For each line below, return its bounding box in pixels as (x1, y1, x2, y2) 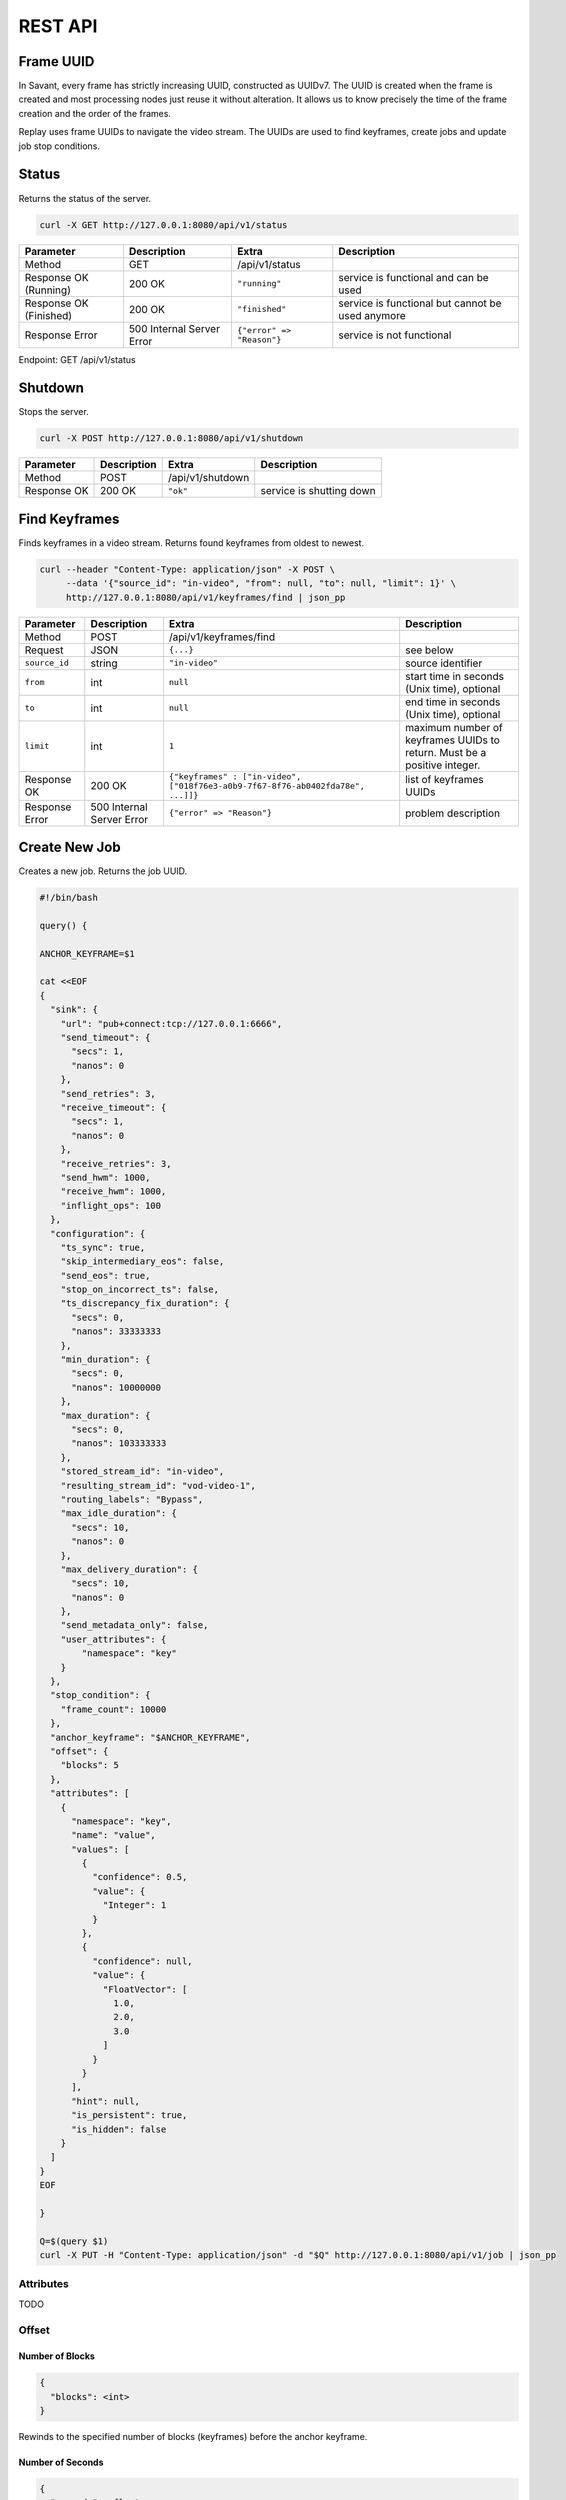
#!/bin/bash (39, 892, 99, 904)
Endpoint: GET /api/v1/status (18, 353, 136, 365)
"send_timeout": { (60, 1032, 151, 1044)
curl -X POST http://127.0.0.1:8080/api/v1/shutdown (39, 433, 304, 444)
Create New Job (18, 839, 121, 856)
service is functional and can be (338, 270, 489, 284)
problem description (405, 806, 500, 820)
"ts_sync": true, (60, 1241, 146, 1253)
